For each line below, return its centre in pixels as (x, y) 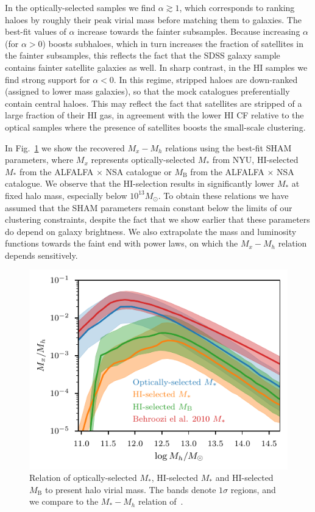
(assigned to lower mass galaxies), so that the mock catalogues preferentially (147, 91)
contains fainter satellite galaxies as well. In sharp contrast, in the (128, 67)
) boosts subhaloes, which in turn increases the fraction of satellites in (173, 43)
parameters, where (39, 160)
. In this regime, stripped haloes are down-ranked (206, 79)
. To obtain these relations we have (223, 195)
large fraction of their (45, 115)
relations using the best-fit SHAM (228, 147)
